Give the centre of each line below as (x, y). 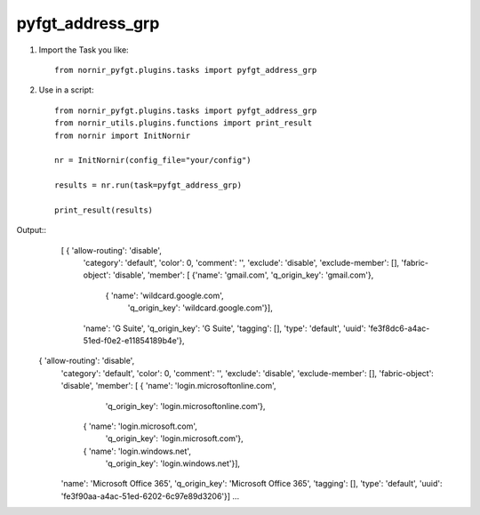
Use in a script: (66, 90)
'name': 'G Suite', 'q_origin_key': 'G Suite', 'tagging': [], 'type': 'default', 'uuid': (224, 328)
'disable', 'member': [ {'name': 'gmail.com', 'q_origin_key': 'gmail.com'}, (243, 275)
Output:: (32, 230)
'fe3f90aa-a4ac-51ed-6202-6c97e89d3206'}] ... (150, 496)
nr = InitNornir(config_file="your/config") (153, 161)
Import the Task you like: (84, 50)
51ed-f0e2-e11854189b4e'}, (134, 340)
